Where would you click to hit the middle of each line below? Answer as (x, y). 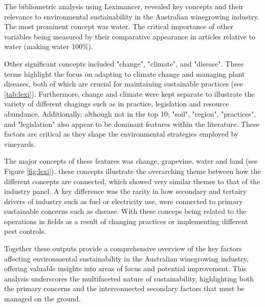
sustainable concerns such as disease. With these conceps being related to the (125, 211)
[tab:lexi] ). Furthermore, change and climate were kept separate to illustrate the (129, 93)
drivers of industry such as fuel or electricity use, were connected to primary (124, 201)
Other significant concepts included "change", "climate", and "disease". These (124, 63)
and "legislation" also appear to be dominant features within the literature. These (132, 124)
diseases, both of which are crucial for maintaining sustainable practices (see (124, 84)
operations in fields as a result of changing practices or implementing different (126, 221)
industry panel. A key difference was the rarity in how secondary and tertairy (126, 191)
